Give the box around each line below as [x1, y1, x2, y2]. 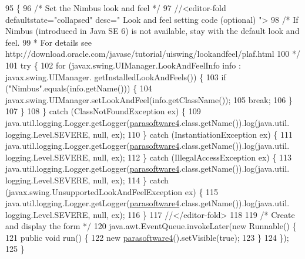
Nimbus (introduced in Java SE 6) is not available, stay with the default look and [5, 25, 300, 37]
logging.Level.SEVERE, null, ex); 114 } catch [5, 173, 169, 186]
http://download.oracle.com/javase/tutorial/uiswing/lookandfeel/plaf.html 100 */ [5, 47, 300, 60]
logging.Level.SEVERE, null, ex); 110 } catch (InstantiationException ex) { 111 [5, 128, 293, 140]
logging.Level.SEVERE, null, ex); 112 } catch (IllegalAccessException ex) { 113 [5, 151, 292, 163]
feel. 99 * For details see [5, 36, 92, 48]
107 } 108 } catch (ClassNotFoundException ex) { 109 [5, 105, 201, 117]
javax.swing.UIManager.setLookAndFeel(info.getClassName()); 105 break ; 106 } [5, 93, 293, 105]
